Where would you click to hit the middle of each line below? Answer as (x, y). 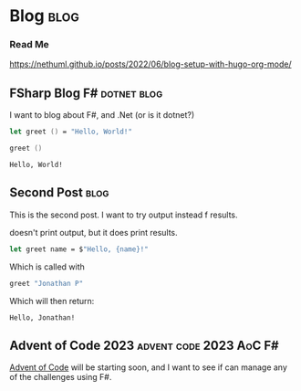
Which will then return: (52, 301)
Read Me (30, 45)
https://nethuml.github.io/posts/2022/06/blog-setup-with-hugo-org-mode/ (150, 64)
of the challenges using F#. (61, 377)
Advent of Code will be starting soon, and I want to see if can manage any (148, 367)
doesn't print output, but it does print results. (93, 232)
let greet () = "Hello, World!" (71, 132)
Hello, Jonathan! (42, 317)
